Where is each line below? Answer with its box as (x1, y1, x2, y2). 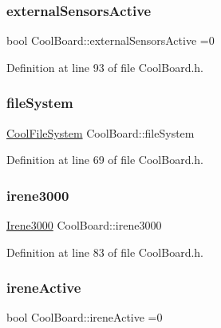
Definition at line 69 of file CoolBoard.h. (6, 151, 204, 168)
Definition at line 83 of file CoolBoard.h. (6, 243, 204, 260)
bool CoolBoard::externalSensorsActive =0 (6, 32, 215, 49)
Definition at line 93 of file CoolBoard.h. (6, 58, 204, 75)
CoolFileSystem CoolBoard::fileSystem (6, 124, 195, 141)
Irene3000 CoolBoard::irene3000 (6, 217, 162, 234)
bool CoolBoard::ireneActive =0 (6, 309, 163, 326)
